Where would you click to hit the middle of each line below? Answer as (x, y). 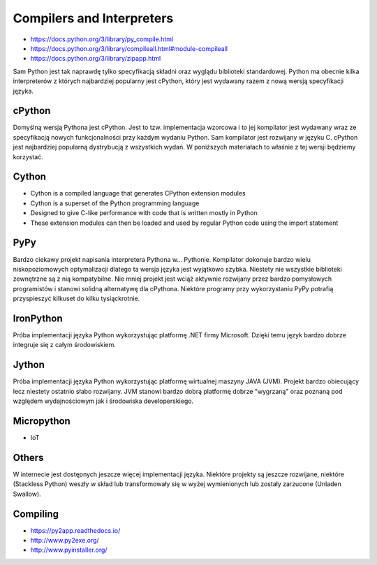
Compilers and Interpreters (93, 18)
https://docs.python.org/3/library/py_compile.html (102, 39)
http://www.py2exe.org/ (65, 540)
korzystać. (28, 156)
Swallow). (27, 494)
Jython (29, 365)
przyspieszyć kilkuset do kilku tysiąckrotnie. (76, 299)
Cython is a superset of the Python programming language (115, 203)
